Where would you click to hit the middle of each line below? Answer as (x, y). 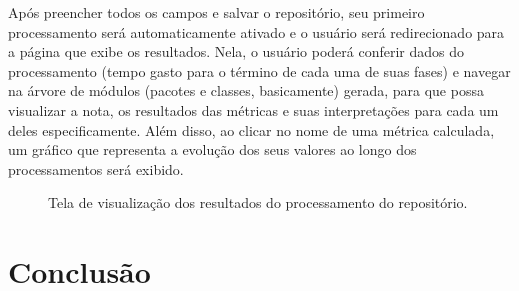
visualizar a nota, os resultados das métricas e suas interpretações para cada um (253, 109)
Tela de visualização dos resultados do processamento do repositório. (258, 202)
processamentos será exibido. (96, 168)
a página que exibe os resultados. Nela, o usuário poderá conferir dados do (236, 51)
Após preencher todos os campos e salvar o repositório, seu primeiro (216, 12)
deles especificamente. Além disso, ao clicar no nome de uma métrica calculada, (251, 129)
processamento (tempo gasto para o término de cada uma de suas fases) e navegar (259, 70)
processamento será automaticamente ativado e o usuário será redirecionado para (256, 31)
